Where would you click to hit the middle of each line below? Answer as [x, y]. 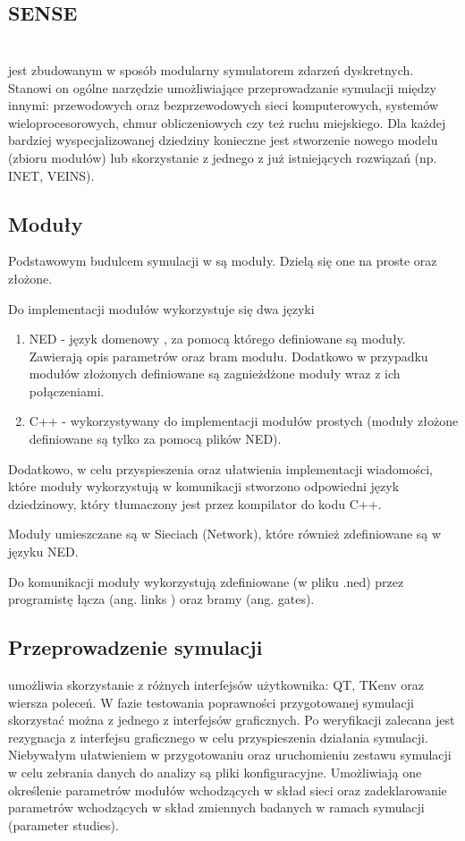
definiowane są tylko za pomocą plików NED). [155, 439]
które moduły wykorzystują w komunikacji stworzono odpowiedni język [204, 486]
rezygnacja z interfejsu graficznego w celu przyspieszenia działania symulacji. [218, 737]
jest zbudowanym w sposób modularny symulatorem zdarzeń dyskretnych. [211, 69]
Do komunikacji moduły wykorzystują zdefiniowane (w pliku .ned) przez [206, 581]
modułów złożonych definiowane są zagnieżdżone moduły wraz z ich [215, 374]
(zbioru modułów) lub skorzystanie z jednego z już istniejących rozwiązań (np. [223, 157]
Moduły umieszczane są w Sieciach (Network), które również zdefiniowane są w [225, 534]
